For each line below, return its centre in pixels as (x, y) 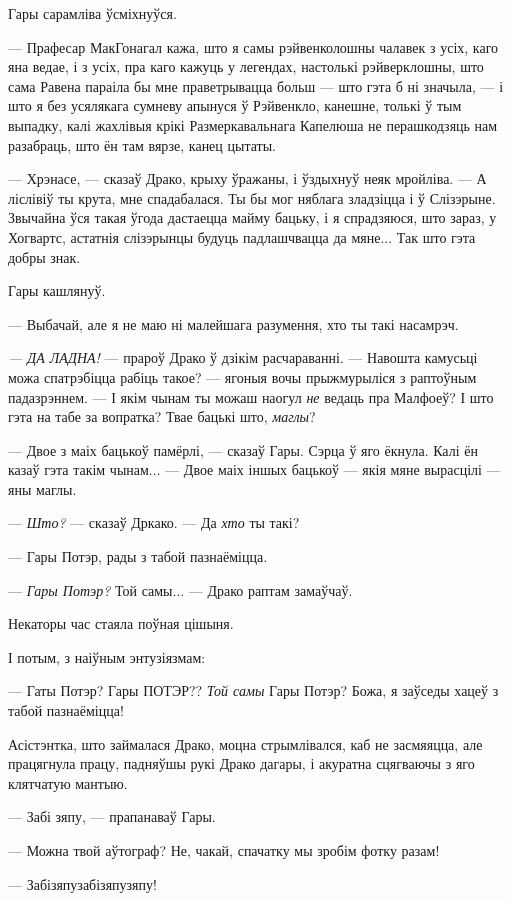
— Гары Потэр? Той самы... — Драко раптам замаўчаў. (180, 589)
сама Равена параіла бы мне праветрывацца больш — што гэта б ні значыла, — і (256, 85)
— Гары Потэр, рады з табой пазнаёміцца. (138, 556)
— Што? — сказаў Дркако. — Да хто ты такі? (154, 522)
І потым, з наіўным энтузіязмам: (107, 656)
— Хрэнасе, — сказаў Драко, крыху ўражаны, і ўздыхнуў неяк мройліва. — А (247, 178)
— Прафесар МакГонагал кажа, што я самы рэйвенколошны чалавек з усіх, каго (253, 46)
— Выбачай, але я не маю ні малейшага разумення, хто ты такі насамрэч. (233, 323)
